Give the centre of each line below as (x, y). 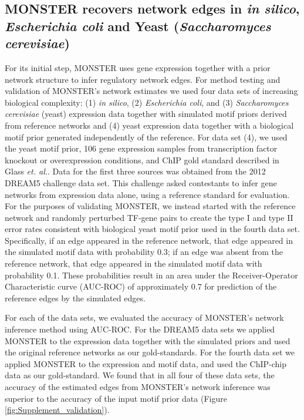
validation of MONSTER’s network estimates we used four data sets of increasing (151, 91)
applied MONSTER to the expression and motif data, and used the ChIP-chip (146, 363)
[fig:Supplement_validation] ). (57, 410)
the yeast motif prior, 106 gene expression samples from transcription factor (141, 148)
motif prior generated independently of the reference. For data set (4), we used (146, 137)
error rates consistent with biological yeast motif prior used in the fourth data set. (152, 229)
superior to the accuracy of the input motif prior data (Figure (116, 398)
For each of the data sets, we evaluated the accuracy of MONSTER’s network (144, 317)
